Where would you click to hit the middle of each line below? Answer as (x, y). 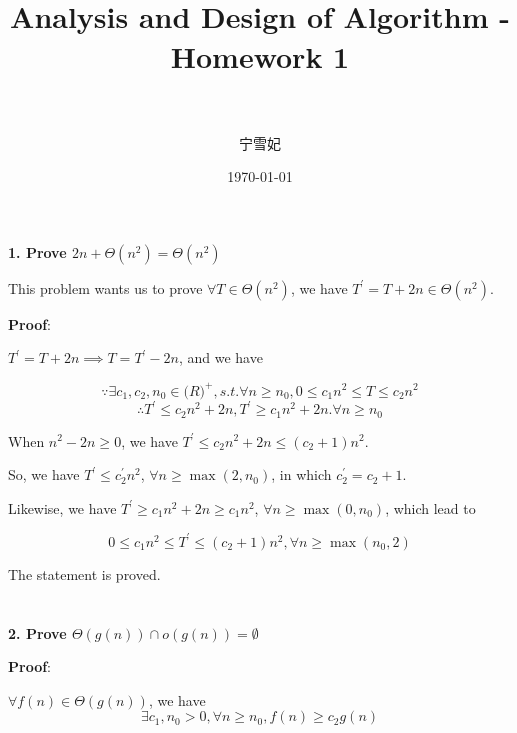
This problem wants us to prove (105, 287)
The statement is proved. (84, 573)
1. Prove (37, 251)
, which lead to (430, 507)
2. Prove (37, 632)
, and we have (220, 357)
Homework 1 (260, 55)
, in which (301, 474)
